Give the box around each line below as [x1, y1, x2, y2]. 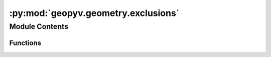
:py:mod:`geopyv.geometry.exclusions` [9, 7, 180, 18]
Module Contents [9, 22, 69, 31]
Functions [9, 38, 42, 47]
